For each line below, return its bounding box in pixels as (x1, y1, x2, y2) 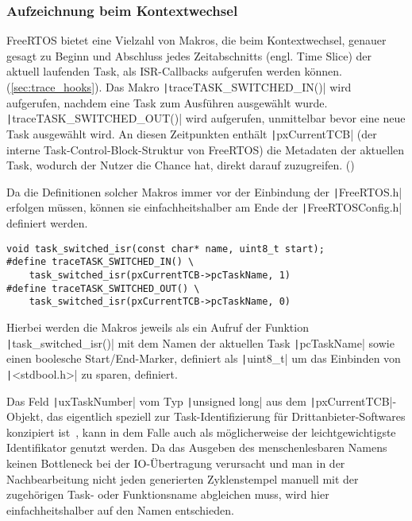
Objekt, (6, 408, 44, 425)
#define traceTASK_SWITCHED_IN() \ (6, 256, 194, 268)
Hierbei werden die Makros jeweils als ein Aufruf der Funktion (6, 318, 309, 335)
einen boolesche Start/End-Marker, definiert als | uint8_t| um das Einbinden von (6, 350, 401, 367)
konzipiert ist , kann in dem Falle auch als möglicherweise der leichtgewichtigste (6, 423, 396, 440)
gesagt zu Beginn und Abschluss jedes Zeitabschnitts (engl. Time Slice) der (6, 47, 372, 64)
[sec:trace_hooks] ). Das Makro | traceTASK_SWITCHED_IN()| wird (10, 79, 352, 95)
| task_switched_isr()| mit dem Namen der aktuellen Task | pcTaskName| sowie (6, 334, 395, 351)
